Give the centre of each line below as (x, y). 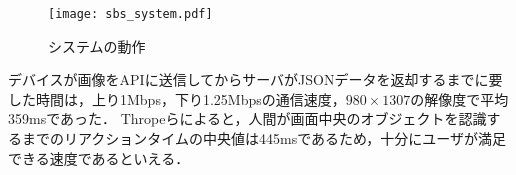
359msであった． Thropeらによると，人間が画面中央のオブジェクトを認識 (247, 118)
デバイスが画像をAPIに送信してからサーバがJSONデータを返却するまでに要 (255, 79)
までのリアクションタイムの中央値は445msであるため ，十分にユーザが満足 (264, 138)
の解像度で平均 (459, 98)
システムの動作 (97, 45)
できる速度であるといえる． (99, 157)
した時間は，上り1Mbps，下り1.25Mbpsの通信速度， (177, 98)
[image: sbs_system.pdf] (130, 14)
